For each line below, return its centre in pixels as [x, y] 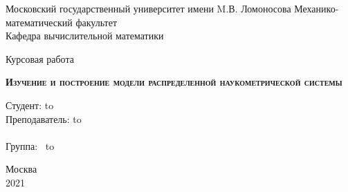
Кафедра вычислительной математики [85, 36]
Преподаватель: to [44, 118]
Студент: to [30, 105]
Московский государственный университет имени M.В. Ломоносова [148, 8]
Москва [21, 169]
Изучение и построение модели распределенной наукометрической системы [174, 82]
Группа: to [30, 145]
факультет [96, 22]
